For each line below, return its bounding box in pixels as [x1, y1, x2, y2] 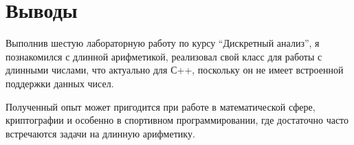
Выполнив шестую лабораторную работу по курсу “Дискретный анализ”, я [5, 36, 320, 50]
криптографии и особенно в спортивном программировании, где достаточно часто [5, 113, 349, 127]
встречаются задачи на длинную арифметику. [5, 126, 195, 140]
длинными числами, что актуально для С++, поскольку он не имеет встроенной [5, 63, 344, 77]
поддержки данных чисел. [5, 76, 114, 90]
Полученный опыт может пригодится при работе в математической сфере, [5, 99, 316, 113]
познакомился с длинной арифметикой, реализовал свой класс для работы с [5, 49, 322, 63]
